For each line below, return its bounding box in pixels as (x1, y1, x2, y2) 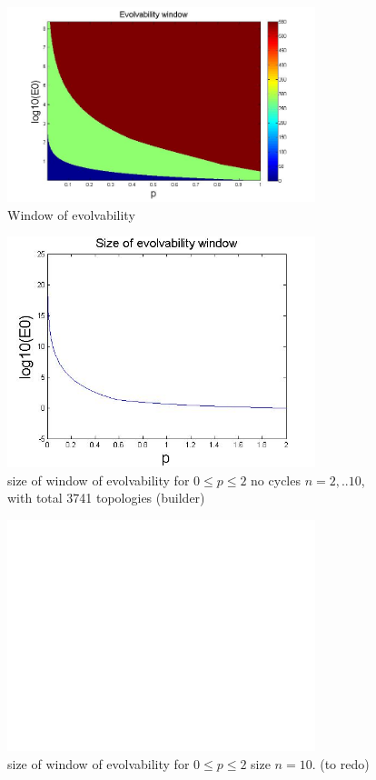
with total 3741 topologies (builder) (7, 488, 205, 507)
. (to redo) (312, 754, 370, 773)
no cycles (251, 470, 301, 489)
